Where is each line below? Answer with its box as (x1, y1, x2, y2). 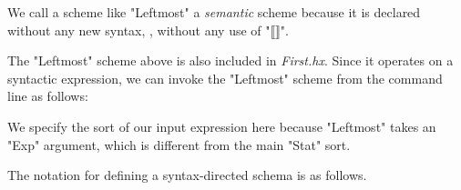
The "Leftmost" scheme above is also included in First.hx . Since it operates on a (7, 51, 454, 70)
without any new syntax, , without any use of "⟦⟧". (7, 20, 289, 39)
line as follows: (7, 86, 88, 105)
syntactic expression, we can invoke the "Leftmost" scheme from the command (7, 68, 443, 87)
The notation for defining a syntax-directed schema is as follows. (7, 165, 367, 185)
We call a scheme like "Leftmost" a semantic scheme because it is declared (7, 3, 421, 21)
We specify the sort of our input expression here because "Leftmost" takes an (7, 116, 436, 135)
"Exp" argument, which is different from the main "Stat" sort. (7, 135, 351, 154)
